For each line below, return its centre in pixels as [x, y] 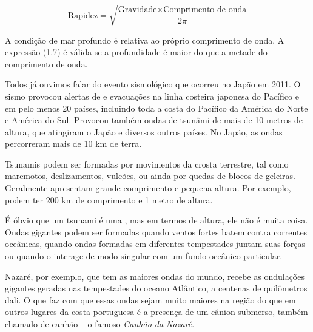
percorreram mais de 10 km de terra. [73, 144]
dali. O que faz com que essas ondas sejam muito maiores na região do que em [150, 300]
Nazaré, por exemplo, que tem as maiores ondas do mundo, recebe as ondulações [155, 276]
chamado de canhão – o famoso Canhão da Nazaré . [100, 324]
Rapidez [83, 15]
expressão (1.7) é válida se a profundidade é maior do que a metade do [136, 52]
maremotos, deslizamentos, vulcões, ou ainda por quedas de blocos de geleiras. [150, 176]
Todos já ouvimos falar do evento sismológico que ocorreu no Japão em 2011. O [153, 84]
